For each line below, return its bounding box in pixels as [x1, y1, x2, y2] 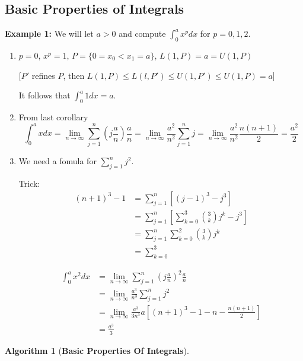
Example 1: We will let [5, 27, 94, 40]
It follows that [18, 89, 71, 101]
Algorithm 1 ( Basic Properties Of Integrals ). [5, 344, 189, 356]
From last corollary [18, 110, 88, 123]
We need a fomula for [18, 155, 97, 167]
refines [31, 69, 55, 81]
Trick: [18, 177, 40, 190]
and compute [119, 27, 166, 40]
